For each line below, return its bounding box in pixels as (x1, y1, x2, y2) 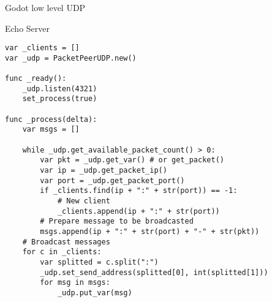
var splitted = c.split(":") (40, 257, 159, 266)
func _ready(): (5, 74, 67, 83)
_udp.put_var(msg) (57, 288, 132, 297)
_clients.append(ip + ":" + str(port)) (57, 206, 220, 216)
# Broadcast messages (22, 237, 110, 246)
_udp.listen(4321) (22, 84, 97, 93)
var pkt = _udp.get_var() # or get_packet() (40, 156, 224, 165)
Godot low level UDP (5, 1, 86, 13)
